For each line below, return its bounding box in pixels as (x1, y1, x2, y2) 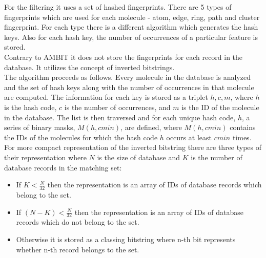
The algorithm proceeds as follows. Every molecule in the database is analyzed (4, 72, 251, 82)
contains (230, 122, 256, 133)
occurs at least (166, 132, 212, 142)
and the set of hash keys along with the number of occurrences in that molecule (4, 81, 254, 92)
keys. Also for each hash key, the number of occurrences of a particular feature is (4, 31, 258, 42)
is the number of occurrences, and (64, 101, 171, 112)
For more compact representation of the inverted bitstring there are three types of (4, 142, 262, 153)
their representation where (4, 152, 87, 162)
